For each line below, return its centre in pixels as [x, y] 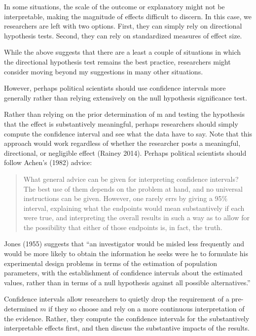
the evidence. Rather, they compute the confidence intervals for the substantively [127, 318]
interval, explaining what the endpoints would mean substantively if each [134, 208]
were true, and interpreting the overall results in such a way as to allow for [137, 218]
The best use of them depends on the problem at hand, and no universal [133, 188]
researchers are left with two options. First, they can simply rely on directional [123, 26]
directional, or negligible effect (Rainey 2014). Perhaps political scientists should [125, 152]
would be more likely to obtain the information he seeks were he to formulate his [126, 253]
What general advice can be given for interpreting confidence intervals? [131, 179]
